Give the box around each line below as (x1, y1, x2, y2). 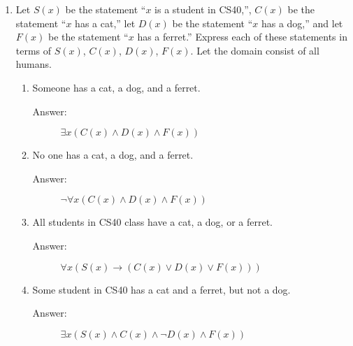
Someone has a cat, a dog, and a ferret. (32, 80, 201, 94)
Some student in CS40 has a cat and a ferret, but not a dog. (32, 282, 291, 296)
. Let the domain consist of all (190, 43, 319, 57)
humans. (15, 57, 52, 71)
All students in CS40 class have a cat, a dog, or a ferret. (32, 215, 273, 229)
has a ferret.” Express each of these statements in (137, 29, 347, 44)
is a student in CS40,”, (154, 2, 252, 16)
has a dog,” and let (261, 15, 343, 30)
